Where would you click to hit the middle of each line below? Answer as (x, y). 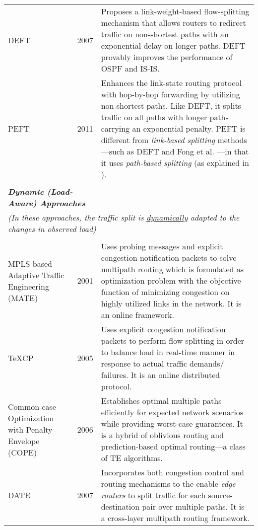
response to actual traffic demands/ (162, 363)
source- (220, 495)
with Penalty (30, 429)
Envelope (24, 441)
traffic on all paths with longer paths (165, 117)
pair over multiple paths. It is (193, 506)
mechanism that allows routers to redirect (173, 23)
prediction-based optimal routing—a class (173, 446)
